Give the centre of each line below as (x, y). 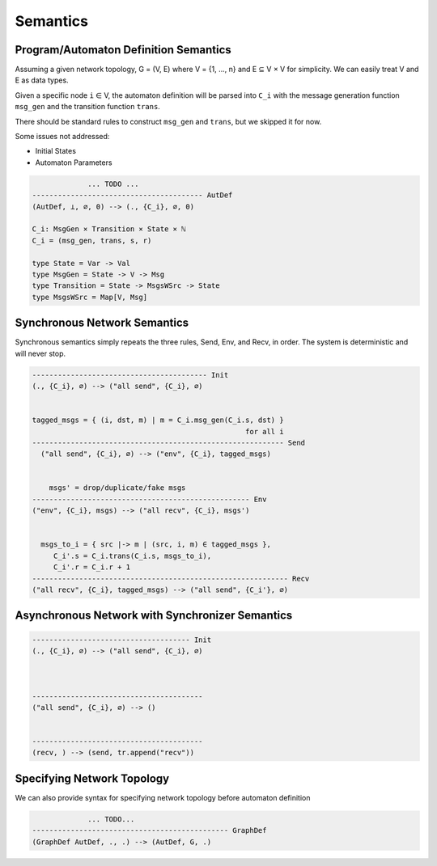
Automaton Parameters (74, 163)
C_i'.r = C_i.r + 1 (92, 567)
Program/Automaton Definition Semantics (123, 50)
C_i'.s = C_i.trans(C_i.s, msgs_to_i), (132, 556)
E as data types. (42, 80)
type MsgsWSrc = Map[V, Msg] (90, 297)
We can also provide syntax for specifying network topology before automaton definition (163, 797)
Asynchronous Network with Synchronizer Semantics (154, 616)
